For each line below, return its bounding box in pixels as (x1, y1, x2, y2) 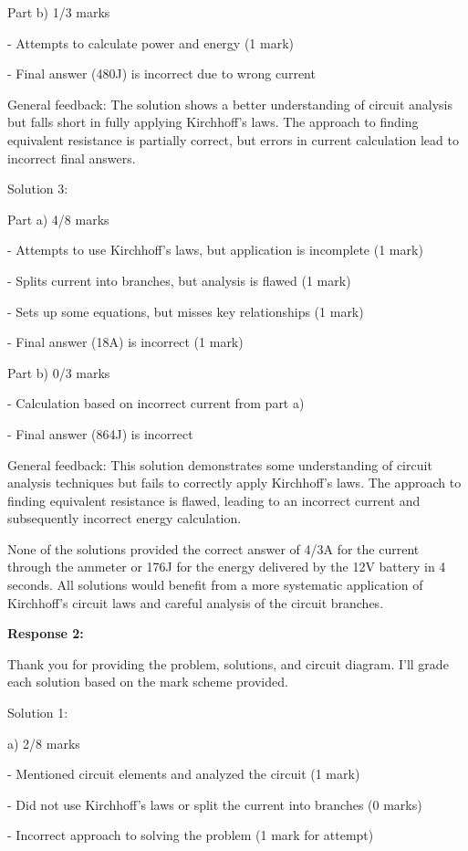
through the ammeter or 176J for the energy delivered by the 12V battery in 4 (7, 557, 446, 576)
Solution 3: (7, 179, 68, 198)
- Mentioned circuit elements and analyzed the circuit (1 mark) (7, 764, 360, 783)
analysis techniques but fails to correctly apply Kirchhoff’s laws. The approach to (7, 473, 462, 492)
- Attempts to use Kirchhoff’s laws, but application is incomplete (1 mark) (7, 240, 423, 259)
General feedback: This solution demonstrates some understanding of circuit (7, 455, 432, 474)
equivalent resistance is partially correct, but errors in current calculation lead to (7, 130, 459, 149)
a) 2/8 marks (7, 733, 80, 752)
